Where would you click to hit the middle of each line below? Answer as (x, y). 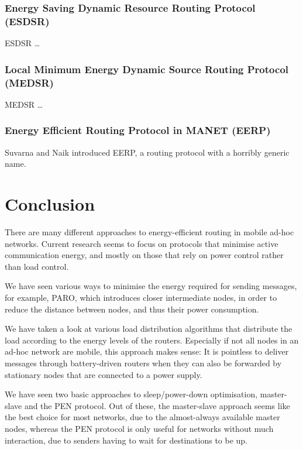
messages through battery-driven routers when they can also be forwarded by (143, 363)
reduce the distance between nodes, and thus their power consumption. (132, 309)
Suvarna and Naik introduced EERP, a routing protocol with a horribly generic (147, 152)
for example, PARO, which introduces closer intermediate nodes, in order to (141, 297)
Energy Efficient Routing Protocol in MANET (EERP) (138, 130)
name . (16, 164)
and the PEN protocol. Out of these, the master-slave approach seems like (157, 405)
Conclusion (50, 204)
